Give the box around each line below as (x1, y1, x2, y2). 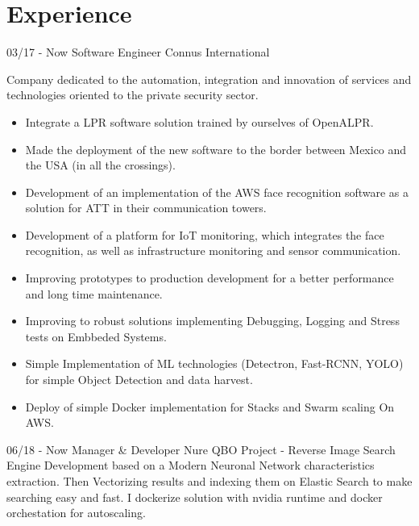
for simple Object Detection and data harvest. (25, 371, 253, 388)
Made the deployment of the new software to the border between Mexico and (25, 140, 407, 157)
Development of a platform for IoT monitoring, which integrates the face (25, 226, 384, 243)
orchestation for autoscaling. (6, 504, 146, 521)
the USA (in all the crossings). (25, 157, 176, 173)
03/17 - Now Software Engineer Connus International (6, 44, 270, 61)
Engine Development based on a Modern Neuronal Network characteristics (6, 457, 375, 474)
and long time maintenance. (25, 285, 163, 302)
